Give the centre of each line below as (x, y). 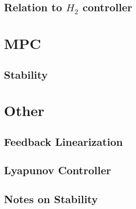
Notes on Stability (51, 199)
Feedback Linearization (63, 141)
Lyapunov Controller (57, 170)
